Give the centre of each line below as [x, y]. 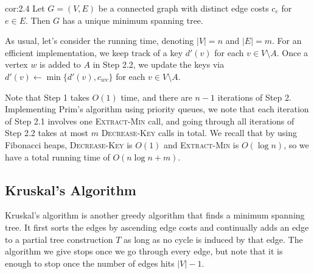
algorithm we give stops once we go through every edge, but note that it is [144, 251]
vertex [16, 64]
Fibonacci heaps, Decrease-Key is [69, 144]
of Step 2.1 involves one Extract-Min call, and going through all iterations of [150, 121]
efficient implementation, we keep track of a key [94, 52]
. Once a [292, 52]
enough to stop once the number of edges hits [90, 263]
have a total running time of [58, 157]
